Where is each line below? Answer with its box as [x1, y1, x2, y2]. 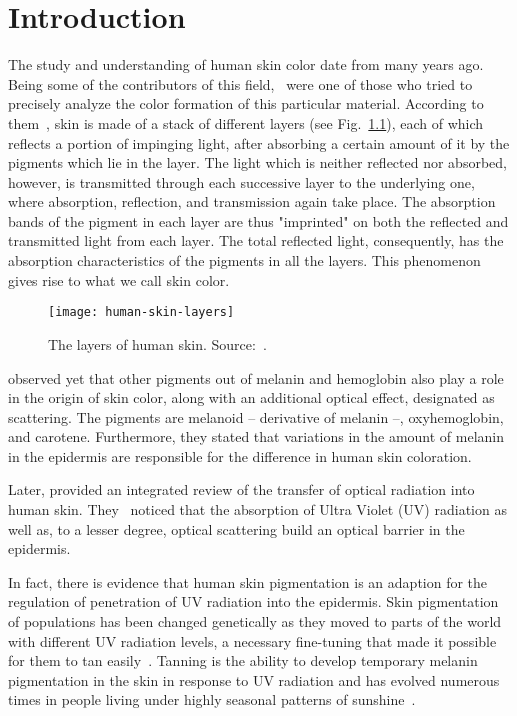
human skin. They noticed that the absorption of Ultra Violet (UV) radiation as [8, 499, 507, 520]
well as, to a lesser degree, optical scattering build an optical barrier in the [8, 518, 465, 539]
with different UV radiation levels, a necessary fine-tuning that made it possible [8, 630, 497, 651]
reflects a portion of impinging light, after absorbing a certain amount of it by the [8, 132, 510, 153]
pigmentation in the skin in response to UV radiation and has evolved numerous [8, 669, 500, 690]
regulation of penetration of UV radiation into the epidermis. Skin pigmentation [8, 591, 499, 612]
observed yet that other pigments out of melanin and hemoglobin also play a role [8, 367, 504, 388]
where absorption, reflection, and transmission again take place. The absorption [8, 191, 496, 212]
